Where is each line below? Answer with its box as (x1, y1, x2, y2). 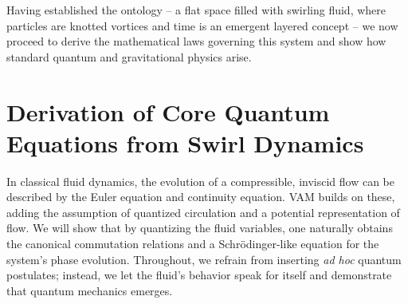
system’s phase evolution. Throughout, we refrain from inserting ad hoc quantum (6, 251, 402, 267)
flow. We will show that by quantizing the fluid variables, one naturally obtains (6, 219, 393, 236)
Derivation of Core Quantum (6, 95, 330, 128)
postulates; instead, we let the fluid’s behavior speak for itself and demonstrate (6, 266, 392, 283)
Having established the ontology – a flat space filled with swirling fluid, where (6, 2, 386, 18)
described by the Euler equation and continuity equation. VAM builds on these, (6, 188, 395, 205)
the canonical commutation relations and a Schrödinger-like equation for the (6, 235, 379, 252)
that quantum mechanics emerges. (6, 282, 173, 298)
